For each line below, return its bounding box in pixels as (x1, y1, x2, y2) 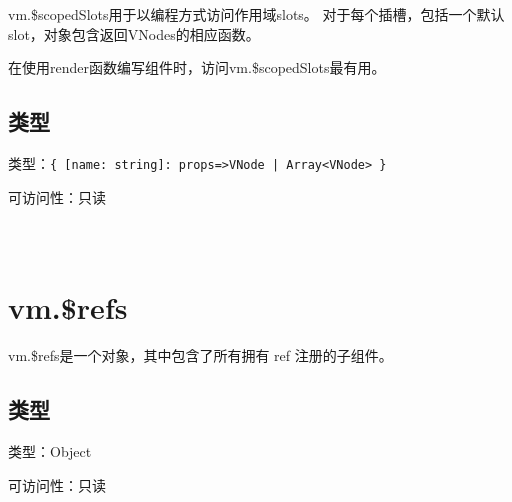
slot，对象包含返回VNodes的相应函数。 (8, 23, 260, 44)
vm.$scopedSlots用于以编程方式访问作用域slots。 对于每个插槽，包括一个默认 (8, 4, 505, 24)
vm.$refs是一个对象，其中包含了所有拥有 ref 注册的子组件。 (8, 345, 393, 366)
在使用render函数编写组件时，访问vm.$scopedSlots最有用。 (8, 57, 386, 78)
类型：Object (8, 441, 92, 462)
